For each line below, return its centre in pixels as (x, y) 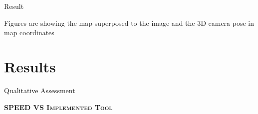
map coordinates (29, 32)
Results (30, 66)
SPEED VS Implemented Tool (58, 107)
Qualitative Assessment (40, 90)
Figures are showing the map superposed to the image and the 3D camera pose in (129, 23)
